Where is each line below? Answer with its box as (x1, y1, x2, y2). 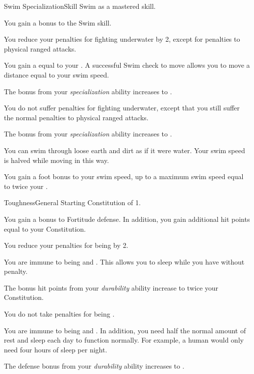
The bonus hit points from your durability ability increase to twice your (4, 282, 219, 293)
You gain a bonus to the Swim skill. (4, 17, 112, 27)
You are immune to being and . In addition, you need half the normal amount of (4, 325, 246, 335)
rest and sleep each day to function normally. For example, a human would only (4, 335, 244, 345)
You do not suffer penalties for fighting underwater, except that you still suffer (4, 103, 240, 113)
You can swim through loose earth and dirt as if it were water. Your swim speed (4, 145, 245, 155)
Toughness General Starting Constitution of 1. (4, 197, 141, 208)
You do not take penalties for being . (4, 309, 115, 319)
